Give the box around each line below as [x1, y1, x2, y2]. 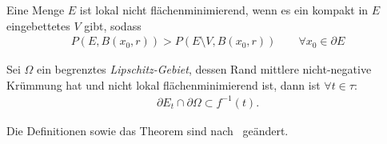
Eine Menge [6, 2, 65, 18]
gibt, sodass [84, 17, 142, 34]
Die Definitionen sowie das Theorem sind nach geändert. [6, 122, 289, 138]
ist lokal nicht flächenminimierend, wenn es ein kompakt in [79, 2, 369, 18]
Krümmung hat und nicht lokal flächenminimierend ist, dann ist [6, 76, 321, 93]
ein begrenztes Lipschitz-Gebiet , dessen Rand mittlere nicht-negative [37, 61, 372, 78]
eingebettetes [6, 17, 70, 34]
